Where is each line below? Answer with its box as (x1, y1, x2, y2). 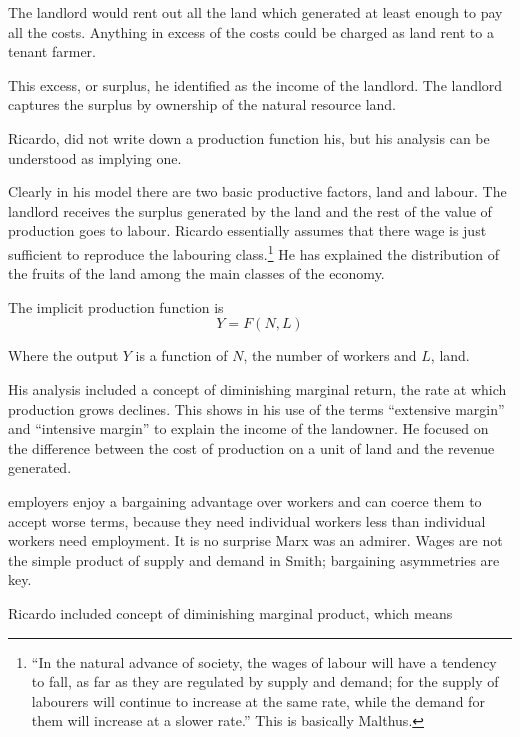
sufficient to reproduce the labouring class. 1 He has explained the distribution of (8, 240, 499, 264)
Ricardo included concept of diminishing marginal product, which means (8, 602, 453, 623)
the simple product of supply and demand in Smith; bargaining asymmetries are (8, 549, 500, 570)
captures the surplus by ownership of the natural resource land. (8, 94, 396, 115)
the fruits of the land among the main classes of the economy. (8, 263, 385, 284)
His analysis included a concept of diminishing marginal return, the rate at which (8, 378, 507, 399)
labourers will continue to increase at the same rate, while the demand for (31, 690, 485, 711)
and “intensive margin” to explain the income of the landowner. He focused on (8, 418, 489, 439)
